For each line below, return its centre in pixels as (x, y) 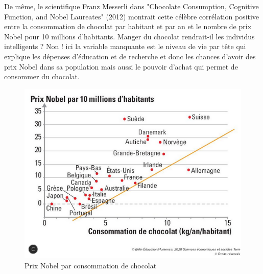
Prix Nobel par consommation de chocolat (91, 265)
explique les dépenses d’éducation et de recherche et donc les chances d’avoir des (130, 56)
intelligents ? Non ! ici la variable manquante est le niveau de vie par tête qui (125, 46)
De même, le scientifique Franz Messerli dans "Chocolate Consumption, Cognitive (131, 6)
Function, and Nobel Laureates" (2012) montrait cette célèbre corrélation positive (132, 16)
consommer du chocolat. (42, 76)
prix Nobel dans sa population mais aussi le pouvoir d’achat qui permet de (121, 66)
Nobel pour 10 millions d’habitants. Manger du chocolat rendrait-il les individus (129, 36)
